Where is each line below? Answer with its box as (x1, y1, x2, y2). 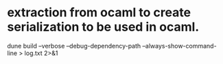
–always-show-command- (142, 42, 218, 50)
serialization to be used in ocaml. (7, 19, 200, 35)
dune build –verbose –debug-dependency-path (7, 42, 141, 50)
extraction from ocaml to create (7, 5, 191, 20)
